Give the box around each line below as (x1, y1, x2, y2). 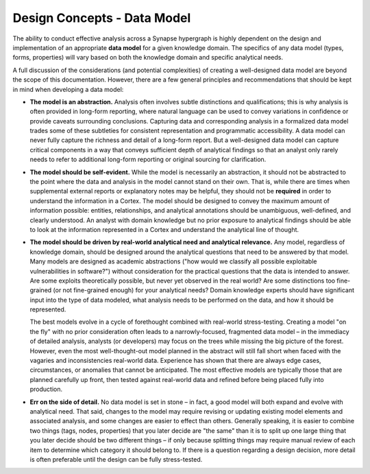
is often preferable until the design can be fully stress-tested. (29, 455, 203, 463)
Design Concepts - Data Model (12, 10, 191, 25)
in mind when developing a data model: (12, 85, 124, 93)
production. (29, 385, 63, 394)
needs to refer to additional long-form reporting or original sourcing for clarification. (29, 155, 267, 164)
